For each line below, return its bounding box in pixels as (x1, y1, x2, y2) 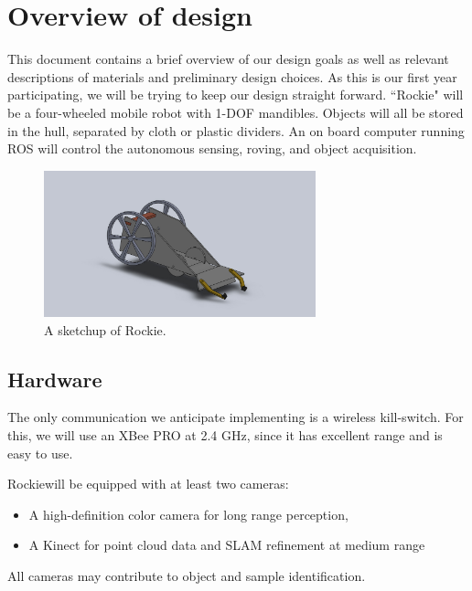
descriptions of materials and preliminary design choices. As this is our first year (7, 67, 457, 86)
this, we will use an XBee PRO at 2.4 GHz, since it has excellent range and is (7, 425, 443, 444)
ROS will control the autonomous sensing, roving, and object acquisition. (7, 139, 417, 158)
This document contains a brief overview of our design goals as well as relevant (7, 49, 449, 69)
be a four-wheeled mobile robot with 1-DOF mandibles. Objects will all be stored (7, 102, 464, 121)
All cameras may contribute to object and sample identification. (7, 565, 366, 585)
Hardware (7, 364, 102, 393)
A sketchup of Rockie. (44, 320, 166, 339)
